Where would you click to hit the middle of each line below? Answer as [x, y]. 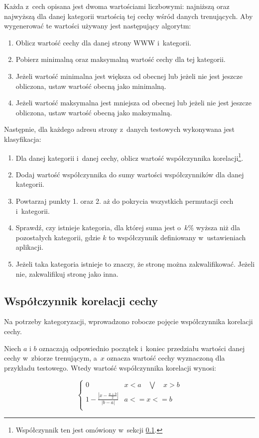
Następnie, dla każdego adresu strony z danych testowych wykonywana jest [119, 129]
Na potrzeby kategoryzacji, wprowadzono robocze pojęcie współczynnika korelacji [129, 321]
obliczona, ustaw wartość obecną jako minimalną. [91, 86]
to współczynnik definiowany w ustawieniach [177, 237]
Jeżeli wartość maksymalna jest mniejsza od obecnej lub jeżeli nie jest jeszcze [133, 103]
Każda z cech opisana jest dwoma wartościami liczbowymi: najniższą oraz [117, 6]
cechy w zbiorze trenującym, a [51, 358]
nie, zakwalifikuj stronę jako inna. [67, 273]
